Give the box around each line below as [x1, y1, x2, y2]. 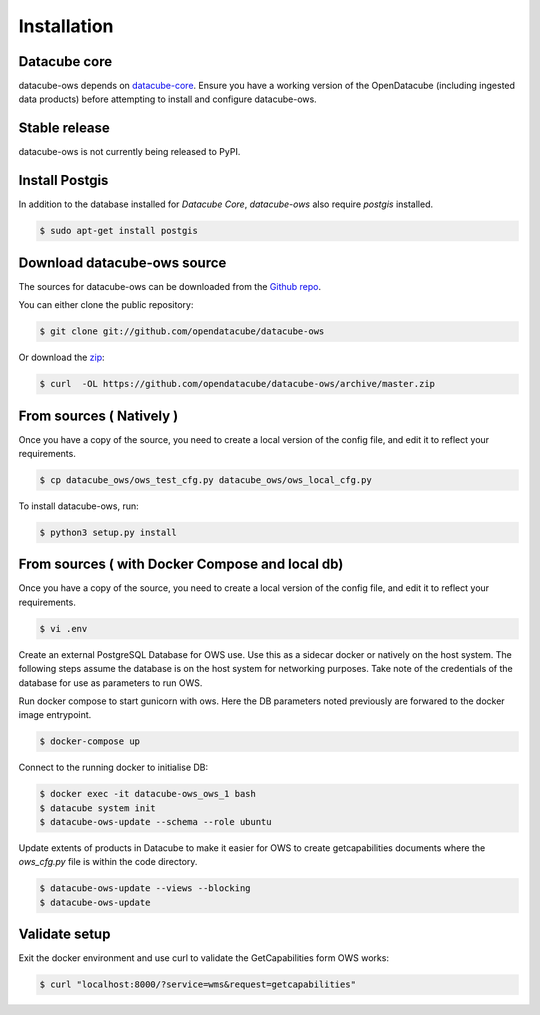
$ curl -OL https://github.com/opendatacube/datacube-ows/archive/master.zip [39, 378, 435, 390]
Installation [18, 15, 114, 37]
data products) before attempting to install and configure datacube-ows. [18, 93, 317, 105]
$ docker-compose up [39, 736, 140, 747]
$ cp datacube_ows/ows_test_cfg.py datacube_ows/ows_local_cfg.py [39, 474, 372, 485]
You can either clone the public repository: [18, 299, 194, 311]
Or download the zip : [18, 351, 105, 364]
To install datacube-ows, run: [18, 500, 139, 512]
